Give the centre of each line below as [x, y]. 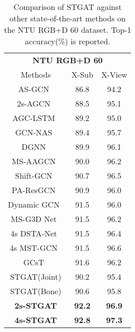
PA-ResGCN [34, 190]
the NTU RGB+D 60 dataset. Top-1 [68, 30]
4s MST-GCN [34, 248]
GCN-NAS [34, 132]
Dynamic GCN [34, 204]
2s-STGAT [36, 305]
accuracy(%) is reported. [68, 41]
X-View [114, 74]
